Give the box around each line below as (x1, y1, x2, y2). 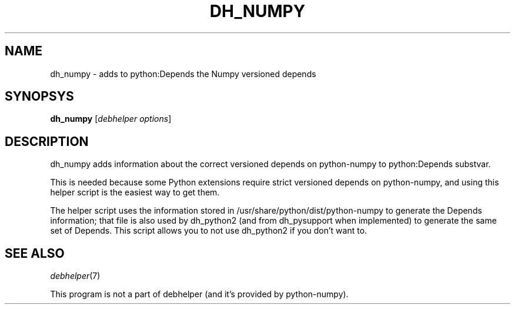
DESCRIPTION (5, 134, 89, 149)
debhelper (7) (50, 271, 101, 281)
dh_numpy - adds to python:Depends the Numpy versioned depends (50, 68, 316, 79)
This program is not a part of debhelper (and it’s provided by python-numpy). (50, 289, 349, 300)
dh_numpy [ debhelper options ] (50, 114, 172, 124)
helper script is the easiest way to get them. (50, 187, 220, 198)
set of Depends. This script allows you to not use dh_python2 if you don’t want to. (50, 225, 367, 236)
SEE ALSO (5, 245, 65, 261)
